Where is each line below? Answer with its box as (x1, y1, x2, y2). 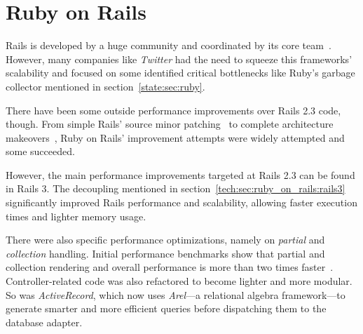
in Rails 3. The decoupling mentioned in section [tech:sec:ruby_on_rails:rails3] (6, 181, 345, 196)
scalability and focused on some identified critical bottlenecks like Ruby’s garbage (6, 65, 355, 80)
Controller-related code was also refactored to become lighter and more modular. (6, 274, 352, 288)
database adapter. (6, 314, 83, 329)
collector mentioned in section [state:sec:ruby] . (6, 79, 205, 93)
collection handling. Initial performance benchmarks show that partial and (6, 246, 325, 260)
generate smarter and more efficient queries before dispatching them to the (6, 301, 327, 316)
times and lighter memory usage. (6, 208, 146, 223)
